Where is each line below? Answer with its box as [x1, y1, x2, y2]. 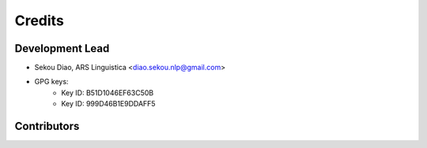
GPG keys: [34, 77, 69, 87]
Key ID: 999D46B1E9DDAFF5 [61, 99, 156, 109]
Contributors [14, 120, 80, 133]
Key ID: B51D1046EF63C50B [61, 87, 154, 98]
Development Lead [14, 42, 110, 55]
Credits [14, 12, 65, 29]
